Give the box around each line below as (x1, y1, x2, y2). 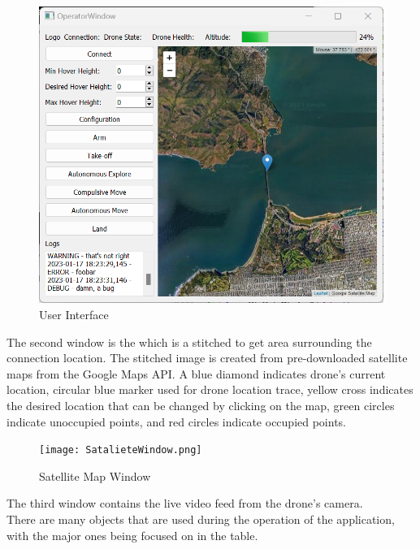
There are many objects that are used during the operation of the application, (6, 511, 395, 528)
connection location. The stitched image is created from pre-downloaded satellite (6, 349, 408, 366)
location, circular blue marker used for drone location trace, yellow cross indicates (6, 381, 414, 398)
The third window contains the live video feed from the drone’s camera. (6, 495, 363, 512)
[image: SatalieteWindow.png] (39, 444, 202, 456)
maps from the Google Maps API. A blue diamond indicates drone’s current (6, 365, 386, 382)
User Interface (39, 306, 109, 323)
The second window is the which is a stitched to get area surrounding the (6, 333, 372, 350)
